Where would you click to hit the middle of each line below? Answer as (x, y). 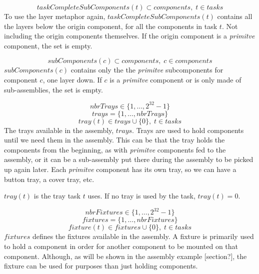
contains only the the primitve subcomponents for (147, 70)
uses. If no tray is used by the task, (141, 196)
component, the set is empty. (48, 45)
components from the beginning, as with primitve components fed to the (115, 149)
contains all (235, 16)
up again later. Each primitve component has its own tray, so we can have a (120, 169)
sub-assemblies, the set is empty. (53, 89)
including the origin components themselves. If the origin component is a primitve (129, 36)
